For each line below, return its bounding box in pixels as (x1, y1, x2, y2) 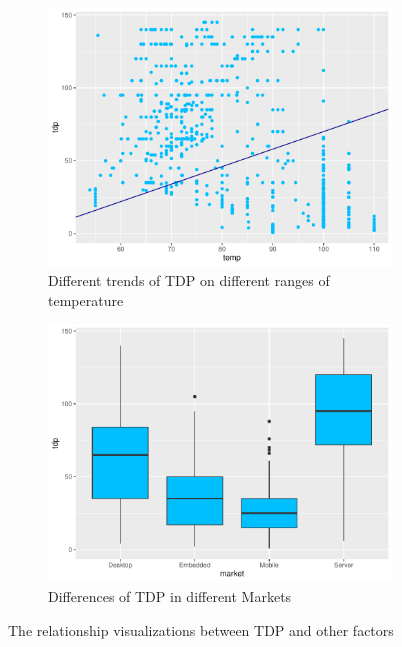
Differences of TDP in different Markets (48, 586, 292, 607)
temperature (48, 289, 124, 310)
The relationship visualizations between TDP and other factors (8, 619, 394, 640)
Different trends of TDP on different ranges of (48, 269, 330, 290)
